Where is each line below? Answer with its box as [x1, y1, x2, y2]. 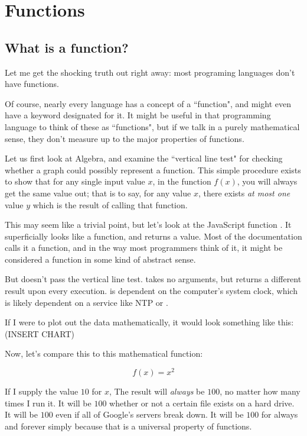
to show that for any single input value [5, 175, 145, 188]
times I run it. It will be [5, 396, 92, 409]
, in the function [152, 175, 211, 188]
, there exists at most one [198, 186, 290, 199]
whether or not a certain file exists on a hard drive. [109, 396, 295, 409]
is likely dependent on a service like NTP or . [5, 296, 168, 308]
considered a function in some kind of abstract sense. [5, 253, 196, 265]
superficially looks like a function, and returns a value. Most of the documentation [5, 230, 302, 242]
